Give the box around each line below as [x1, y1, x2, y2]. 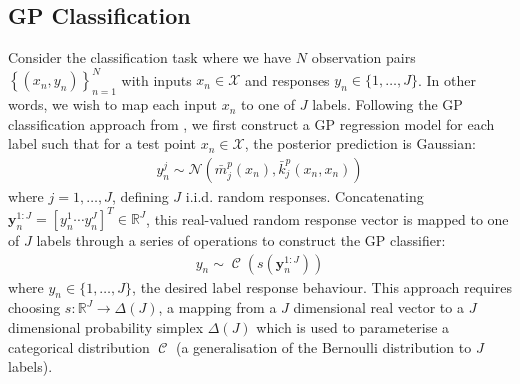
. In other [417, 69, 476, 90]
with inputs [121, 69, 192, 90]
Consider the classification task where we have [8, 47, 292, 68]
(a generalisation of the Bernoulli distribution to [175, 336, 472, 357]
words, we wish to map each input [8, 94, 218, 115]
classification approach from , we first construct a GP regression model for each [8, 113, 495, 134]
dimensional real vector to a [293, 297, 464, 318]
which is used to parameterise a [256, 317, 450, 338]
